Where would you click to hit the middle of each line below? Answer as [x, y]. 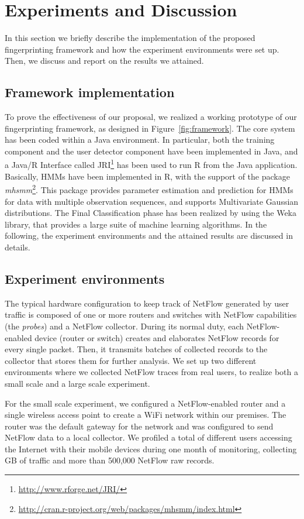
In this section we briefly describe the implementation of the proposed [130, 38]
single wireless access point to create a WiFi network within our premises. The [146, 415]
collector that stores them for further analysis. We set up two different [131, 360]
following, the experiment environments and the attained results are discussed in [149, 236]
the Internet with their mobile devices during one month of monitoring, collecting [151, 448]
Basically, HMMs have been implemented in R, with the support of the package [147, 176]
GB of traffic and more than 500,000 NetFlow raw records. [110, 460]
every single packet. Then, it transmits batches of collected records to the [136, 349]
